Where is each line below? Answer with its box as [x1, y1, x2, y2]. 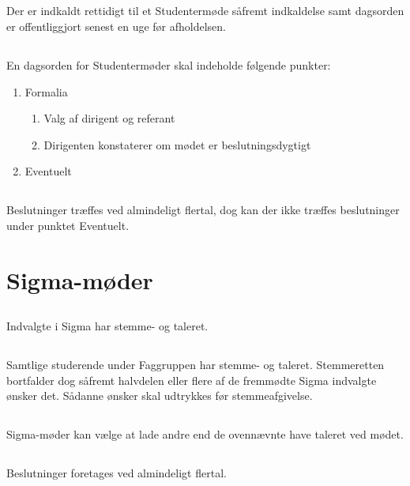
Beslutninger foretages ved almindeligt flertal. [6, 465, 227, 481]
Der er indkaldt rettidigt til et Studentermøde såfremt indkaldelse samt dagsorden [6, 2, 404, 19]
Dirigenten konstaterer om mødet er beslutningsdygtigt [43, 136, 311, 153]
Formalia [24, 83, 68, 100]
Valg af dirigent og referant [43, 110, 175, 126]
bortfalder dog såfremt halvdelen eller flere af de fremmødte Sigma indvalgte [6, 371, 377, 388]
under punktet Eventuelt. [6, 217, 130, 233]
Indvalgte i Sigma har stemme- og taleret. [6, 318, 209, 334]
